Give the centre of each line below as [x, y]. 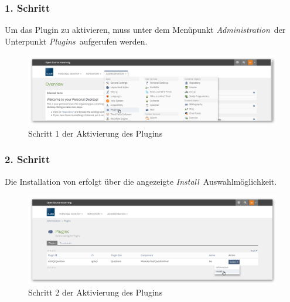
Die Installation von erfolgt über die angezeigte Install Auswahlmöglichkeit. [141, 181]
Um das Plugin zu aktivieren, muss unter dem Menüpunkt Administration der [145, 30]
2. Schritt [28, 159]
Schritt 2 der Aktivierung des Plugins [95, 292]
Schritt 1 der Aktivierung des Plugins [95, 133]
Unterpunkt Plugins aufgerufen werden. [76, 41]
